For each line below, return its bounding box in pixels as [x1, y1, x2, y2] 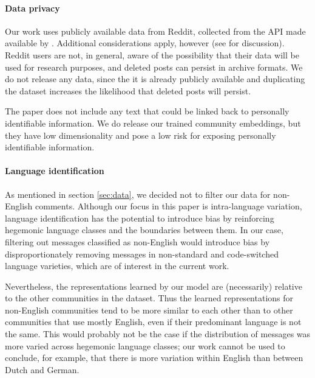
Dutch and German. [5, 363, 80, 376]
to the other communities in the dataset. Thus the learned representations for [5, 292, 294, 304]
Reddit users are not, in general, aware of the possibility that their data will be [5, 48, 299, 61]
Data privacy [5, 1, 60, 14]
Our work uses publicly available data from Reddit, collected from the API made [5, 24, 306, 37]
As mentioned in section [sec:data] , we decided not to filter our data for [5, 187, 271, 200]
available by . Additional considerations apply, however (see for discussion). [5, 37, 285, 49]
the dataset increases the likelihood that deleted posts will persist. [5, 84, 251, 97]
